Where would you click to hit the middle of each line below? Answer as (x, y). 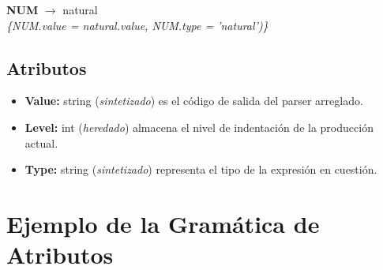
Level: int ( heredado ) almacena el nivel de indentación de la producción (199, 127)
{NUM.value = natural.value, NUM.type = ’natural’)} (137, 25)
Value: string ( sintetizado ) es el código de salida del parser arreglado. (194, 101)
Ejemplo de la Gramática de (163, 223)
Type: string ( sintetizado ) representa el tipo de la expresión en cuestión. (201, 169)
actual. (41, 142)
